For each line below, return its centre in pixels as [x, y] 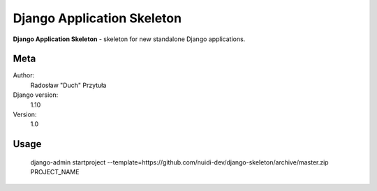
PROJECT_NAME [55, 172]
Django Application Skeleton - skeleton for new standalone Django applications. [129, 39]
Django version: [36, 95]
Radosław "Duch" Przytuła [68, 85]
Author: [24, 75]
